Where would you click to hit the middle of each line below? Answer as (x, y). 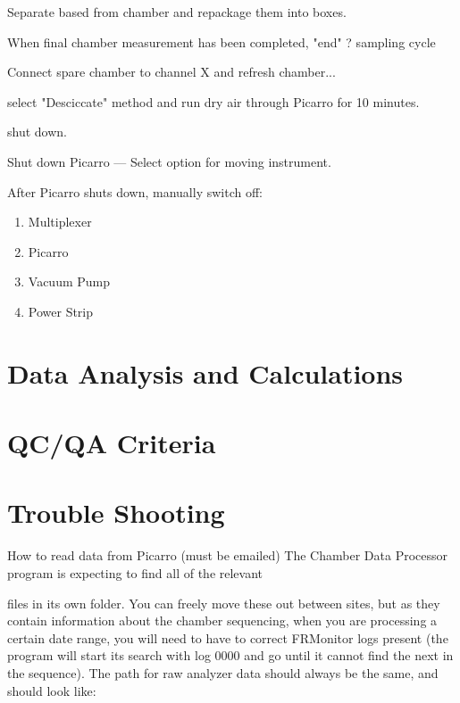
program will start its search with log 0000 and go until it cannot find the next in (230, 655)
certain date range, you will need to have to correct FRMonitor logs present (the (228, 637)
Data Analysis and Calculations (205, 372)
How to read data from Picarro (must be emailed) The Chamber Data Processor (227, 555)
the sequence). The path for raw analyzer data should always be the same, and (223, 672)
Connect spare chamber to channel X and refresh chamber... (171, 72)
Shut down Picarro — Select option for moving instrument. (169, 161)
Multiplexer (60, 222)
